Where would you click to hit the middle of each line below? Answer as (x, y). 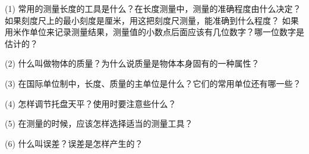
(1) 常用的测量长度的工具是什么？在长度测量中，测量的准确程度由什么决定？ (153, 8)
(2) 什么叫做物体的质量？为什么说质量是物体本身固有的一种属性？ (132, 63)
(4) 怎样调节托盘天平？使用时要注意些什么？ (91, 103)
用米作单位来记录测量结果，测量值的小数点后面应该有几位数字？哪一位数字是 (154, 32)
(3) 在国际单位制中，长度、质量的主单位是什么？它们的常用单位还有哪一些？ (153, 83)
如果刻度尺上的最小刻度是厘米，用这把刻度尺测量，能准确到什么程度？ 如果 (152, 20)
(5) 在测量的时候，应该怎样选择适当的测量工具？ (99, 123)
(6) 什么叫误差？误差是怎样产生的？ (74, 143)
